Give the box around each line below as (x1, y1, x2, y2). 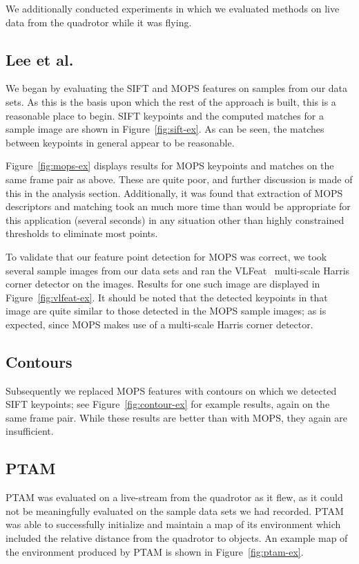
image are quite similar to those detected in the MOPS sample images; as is (6, 303, 327, 318)
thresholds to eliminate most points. (6, 226, 158, 241)
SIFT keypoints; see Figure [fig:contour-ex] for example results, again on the (6, 397, 330, 411)
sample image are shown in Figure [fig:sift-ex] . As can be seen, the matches (6, 122, 324, 136)
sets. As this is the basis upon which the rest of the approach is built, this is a (6, 94, 336, 109)
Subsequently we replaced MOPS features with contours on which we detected (6, 383, 337, 397)
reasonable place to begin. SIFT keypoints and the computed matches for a (6, 108, 324, 122)
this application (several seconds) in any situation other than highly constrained (6, 212, 345, 227)
